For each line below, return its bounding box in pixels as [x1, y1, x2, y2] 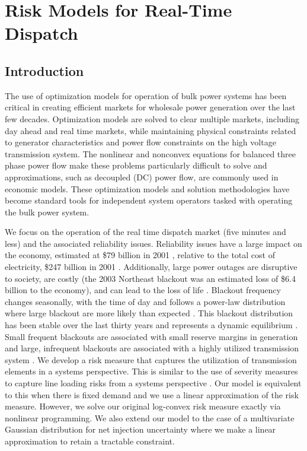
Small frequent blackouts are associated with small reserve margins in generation [5, 330, 298, 342]
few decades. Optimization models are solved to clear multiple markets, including [5, 112, 300, 125]
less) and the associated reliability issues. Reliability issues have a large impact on [5, 237, 302, 249]
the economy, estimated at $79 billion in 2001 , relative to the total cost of [5, 249, 275, 261]
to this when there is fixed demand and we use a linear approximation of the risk [5, 388, 299, 401]
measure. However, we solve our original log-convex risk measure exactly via [5, 400, 281, 412]
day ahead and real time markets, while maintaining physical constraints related [5, 124, 296, 136]
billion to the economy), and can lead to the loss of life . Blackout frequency [5, 284, 281, 296]
